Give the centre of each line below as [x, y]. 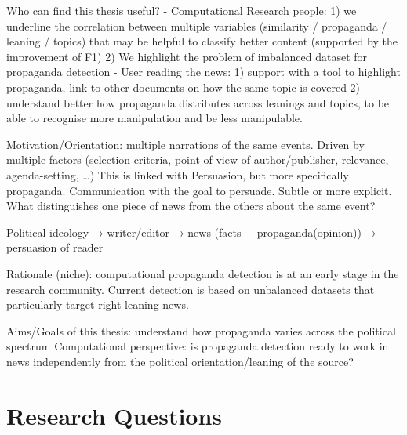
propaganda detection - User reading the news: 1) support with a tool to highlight [203, 72]
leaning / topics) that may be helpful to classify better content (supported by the [202, 41]
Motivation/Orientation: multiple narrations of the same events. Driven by [185, 144]
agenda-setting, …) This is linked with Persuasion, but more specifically [178, 174]
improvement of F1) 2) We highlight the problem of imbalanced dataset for [187, 56]
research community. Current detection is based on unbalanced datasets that [191, 289]
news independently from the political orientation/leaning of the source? [180, 361]
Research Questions [114, 415]
